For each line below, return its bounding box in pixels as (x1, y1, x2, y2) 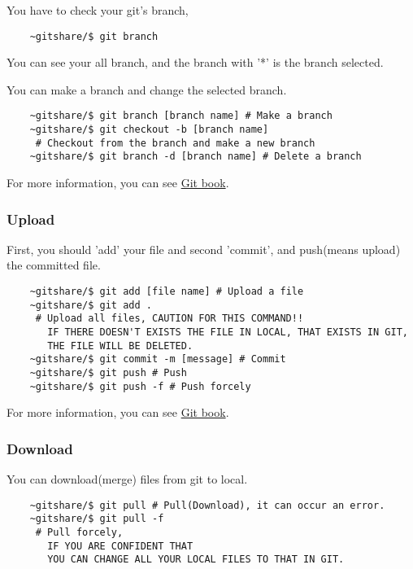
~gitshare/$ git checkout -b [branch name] (29, 124, 269, 136)
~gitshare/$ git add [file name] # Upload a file (29, 286, 304, 298)
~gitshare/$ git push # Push (29, 367, 187, 379)
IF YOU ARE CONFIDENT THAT (47, 540, 193, 552)
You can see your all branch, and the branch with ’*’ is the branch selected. (7, 54, 384, 71)
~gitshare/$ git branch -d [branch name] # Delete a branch (29, 151, 362, 163)
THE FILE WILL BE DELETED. (47, 339, 193, 352)
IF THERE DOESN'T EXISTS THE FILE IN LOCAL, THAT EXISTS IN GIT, (47, 326, 408, 339)
